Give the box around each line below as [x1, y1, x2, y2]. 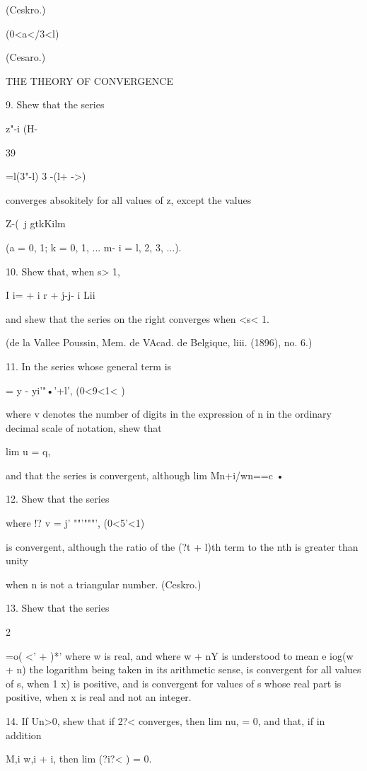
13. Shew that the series [6, 600, 110, 615]
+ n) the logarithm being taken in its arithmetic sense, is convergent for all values [6, 662, 361, 677]
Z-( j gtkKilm [6, 216, 66, 231]
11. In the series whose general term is [6, 358, 172, 373]
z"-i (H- [6, 120, 38, 135]
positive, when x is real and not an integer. [6, 690, 192, 704]
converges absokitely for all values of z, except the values [6, 192, 252, 207]
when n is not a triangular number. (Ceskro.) [6, 576, 202, 591]
